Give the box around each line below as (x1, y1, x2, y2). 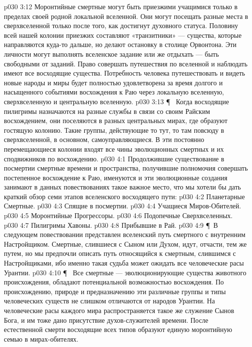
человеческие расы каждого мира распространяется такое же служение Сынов (4, 305, 235, 315)
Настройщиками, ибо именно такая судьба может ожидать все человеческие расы (4, 258, 244, 268)
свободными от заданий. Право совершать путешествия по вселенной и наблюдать (4, 58, 248, 68)
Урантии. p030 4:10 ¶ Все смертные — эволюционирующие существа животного (4, 267, 247, 277)
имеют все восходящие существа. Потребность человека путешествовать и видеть (4, 68, 245, 78)
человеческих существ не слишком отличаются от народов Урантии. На (4, 296, 215, 306)
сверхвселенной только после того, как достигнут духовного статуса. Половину (4, 20, 238, 31)
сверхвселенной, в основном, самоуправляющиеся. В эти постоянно (4, 134, 205, 144)
